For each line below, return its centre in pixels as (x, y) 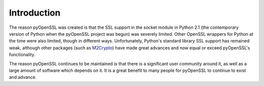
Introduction (35, 13)
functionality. (22, 55)
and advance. (23, 77)
